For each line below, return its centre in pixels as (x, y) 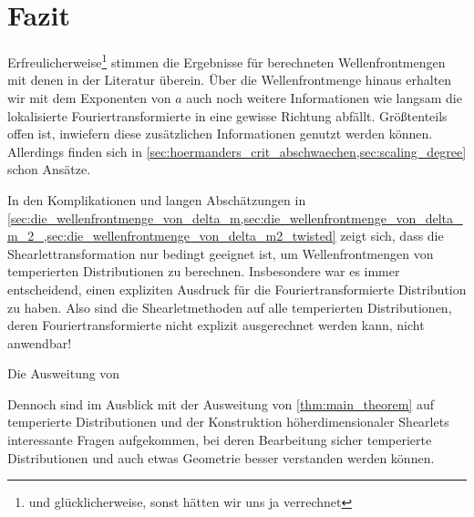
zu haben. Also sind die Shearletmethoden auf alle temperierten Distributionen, (230, 307)
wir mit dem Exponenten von (89, 97)
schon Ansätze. (49, 169)
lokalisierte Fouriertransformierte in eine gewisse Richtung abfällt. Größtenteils (227, 115)
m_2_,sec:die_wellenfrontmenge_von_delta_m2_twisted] (172, 236)
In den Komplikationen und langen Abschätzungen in (157, 199)
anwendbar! (40, 342)
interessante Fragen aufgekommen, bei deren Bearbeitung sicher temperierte (220, 440)
